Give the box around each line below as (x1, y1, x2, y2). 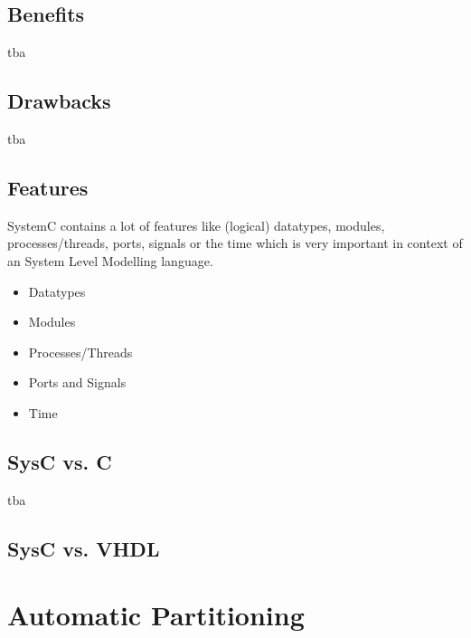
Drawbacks (7, 87, 111, 115)
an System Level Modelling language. (7, 251, 213, 270)
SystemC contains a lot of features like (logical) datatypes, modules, (7, 215, 385, 234)
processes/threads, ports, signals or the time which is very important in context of (7, 233, 463, 252)
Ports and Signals (28, 373, 127, 392)
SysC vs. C (7, 447, 112, 475)
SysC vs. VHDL (7, 534, 160, 562)
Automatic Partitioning (7, 596, 305, 633)
